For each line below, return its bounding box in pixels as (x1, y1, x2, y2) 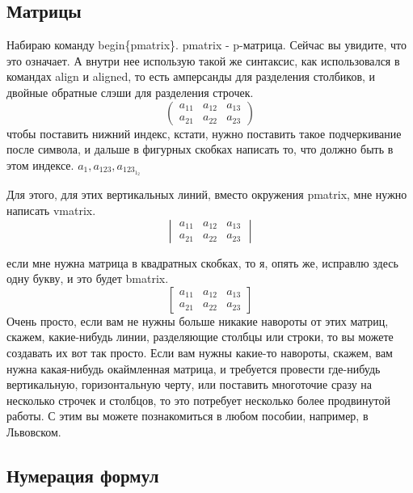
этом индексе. (6, 156, 74, 173)
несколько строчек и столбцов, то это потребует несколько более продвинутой (6, 391, 390, 408)
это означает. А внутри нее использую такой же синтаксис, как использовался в (6, 52, 400, 69)
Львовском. (6, 423, 61, 440)
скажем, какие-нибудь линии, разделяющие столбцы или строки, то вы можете (6, 328, 394, 345)
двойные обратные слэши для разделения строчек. (6, 83, 254, 100)
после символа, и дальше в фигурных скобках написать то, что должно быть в (6, 141, 394, 158)
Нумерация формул (6, 462, 159, 487)
